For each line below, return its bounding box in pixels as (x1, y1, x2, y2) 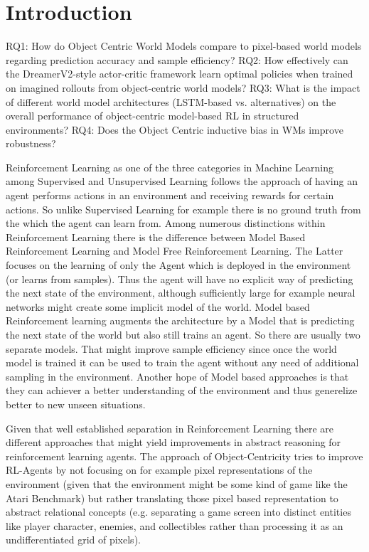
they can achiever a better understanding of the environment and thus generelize (6, 383, 358, 398)
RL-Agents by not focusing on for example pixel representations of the (6, 462, 313, 477)
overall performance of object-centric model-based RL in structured (6, 108, 299, 123)
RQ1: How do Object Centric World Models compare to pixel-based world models (6, 38, 362, 53)
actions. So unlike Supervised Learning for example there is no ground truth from (6, 201, 361, 216)
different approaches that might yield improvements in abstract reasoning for (6, 435, 341, 450)
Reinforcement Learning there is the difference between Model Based (6, 229, 306, 244)
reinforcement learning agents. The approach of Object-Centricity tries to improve (6, 448, 363, 463)
